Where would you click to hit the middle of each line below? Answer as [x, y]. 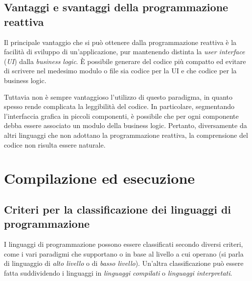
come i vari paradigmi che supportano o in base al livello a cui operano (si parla [124, 253]
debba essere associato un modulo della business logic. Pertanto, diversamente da [126, 125]
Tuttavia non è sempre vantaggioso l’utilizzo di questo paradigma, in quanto [118, 97]
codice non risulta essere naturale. [55, 144]
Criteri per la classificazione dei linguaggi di [118, 209]
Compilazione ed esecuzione [100, 178]
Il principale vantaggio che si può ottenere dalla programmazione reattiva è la [120, 42]
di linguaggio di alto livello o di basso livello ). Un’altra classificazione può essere [124, 263]
